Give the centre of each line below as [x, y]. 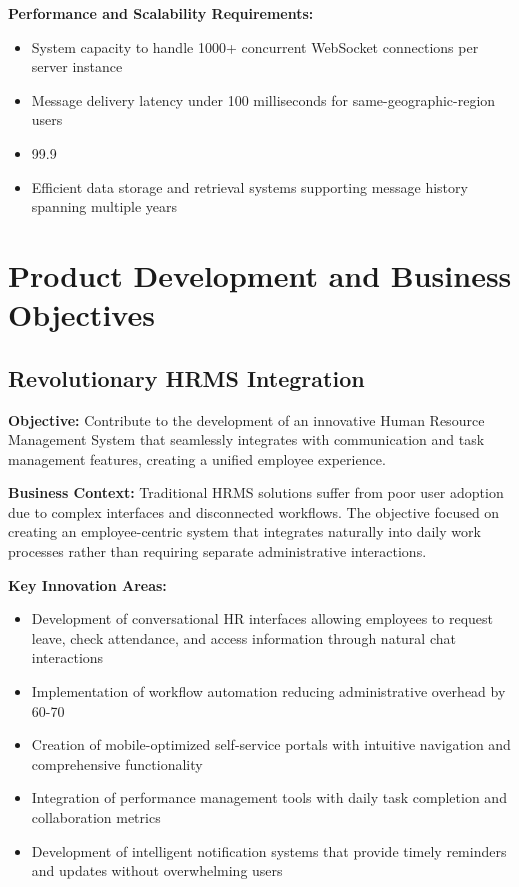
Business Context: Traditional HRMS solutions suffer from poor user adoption [256, 492]
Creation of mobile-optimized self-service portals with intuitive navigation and [271, 744]
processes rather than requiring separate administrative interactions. [217, 551]
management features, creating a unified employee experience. [197, 458]
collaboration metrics [96, 817]
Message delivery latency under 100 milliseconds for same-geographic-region [263, 99]
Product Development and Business [260, 274]
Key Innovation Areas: [87, 584]
